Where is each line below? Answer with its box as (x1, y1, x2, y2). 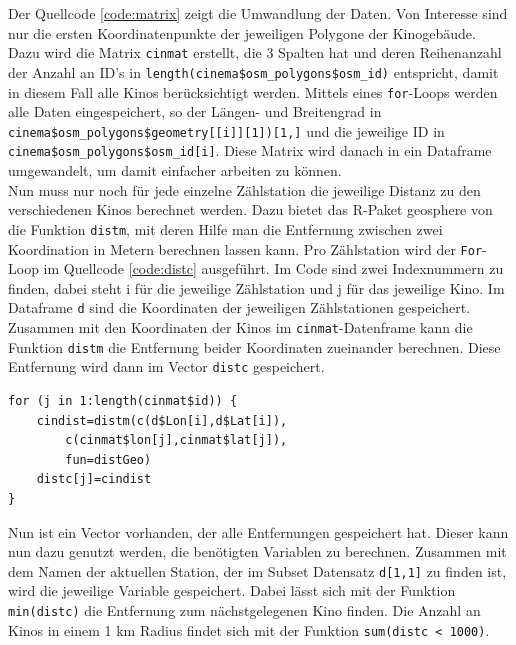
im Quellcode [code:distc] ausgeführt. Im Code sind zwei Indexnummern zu (43, 258, 504, 279)
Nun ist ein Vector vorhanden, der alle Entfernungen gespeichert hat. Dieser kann (8, 521, 509, 542)
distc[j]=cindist (36, 472, 152, 487)
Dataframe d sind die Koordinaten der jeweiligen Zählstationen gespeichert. (8, 297, 471, 318)
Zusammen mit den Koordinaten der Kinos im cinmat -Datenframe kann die (8, 317, 473, 337)
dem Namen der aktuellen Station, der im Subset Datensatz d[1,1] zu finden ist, (8, 560, 507, 581)
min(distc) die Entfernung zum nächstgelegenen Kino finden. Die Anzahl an (8, 599, 481, 620)
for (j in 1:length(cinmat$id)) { (8, 393, 238, 408)
